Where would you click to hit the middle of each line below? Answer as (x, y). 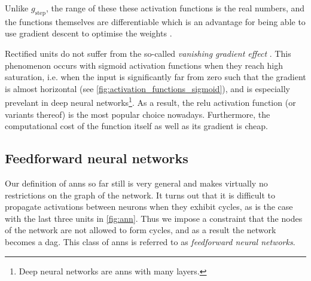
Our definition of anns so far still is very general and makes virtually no (136, 183)
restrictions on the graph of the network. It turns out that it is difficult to (140, 195)
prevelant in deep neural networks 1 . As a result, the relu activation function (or (150, 102)
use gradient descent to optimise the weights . (89, 33)
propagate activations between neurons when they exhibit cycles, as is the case (149, 207)
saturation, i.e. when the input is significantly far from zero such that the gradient (155, 77)
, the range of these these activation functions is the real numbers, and (175, 8)
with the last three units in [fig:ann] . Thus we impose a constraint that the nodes (154, 218)
